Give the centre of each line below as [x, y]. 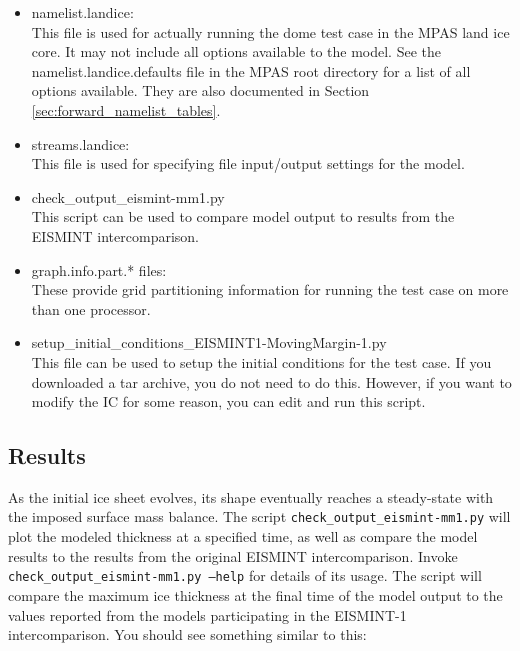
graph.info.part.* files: [99, 269]
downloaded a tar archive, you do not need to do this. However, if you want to [271, 381]
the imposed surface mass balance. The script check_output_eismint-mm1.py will [259, 516]
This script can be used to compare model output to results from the [243, 216]
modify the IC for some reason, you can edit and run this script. [228, 401]
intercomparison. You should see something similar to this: [187, 634]
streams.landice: [80, 143]
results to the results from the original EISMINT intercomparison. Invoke [233, 555]
